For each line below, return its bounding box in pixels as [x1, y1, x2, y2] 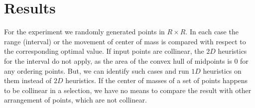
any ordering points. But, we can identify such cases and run [4, 65, 189, 76]
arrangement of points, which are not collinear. [4, 95, 147, 105]
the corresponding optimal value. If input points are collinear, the [4, 46, 204, 56]
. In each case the [185, 26, 239, 37]
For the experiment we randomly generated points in [4, 26, 165, 37]
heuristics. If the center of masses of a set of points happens [65, 75, 248, 86]
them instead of [4, 75, 52, 86]
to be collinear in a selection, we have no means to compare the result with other [4, 85, 252, 95]
